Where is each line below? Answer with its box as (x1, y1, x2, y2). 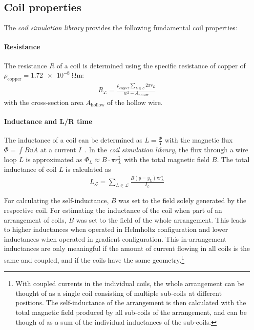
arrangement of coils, (4, 214, 66, 225)
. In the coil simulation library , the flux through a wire (85, 144, 249, 155)
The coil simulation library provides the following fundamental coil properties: (4, 22, 237, 33)
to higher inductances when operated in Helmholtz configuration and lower (4, 224, 228, 234)
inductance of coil (4, 164, 57, 174)
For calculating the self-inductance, (4, 195, 109, 206)
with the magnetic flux (165, 135, 233, 145)
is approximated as (25, 154, 83, 165)
